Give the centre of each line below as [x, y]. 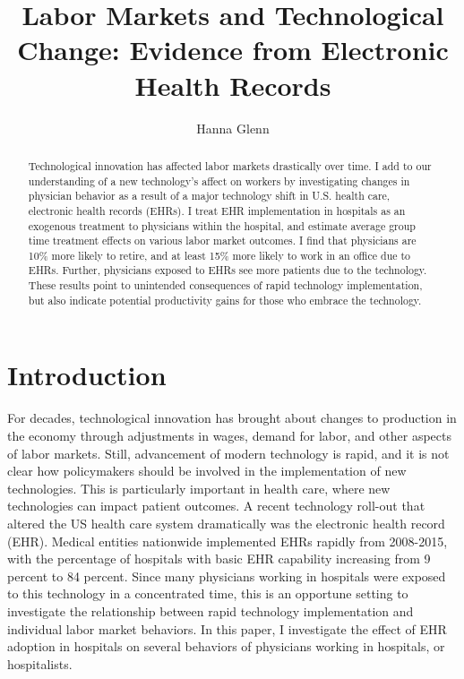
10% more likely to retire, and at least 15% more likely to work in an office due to [219, 255]
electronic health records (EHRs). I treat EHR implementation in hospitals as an [217, 210]
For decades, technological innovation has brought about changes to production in [232, 418]
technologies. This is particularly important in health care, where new [199, 488]
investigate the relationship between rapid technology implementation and [211, 610]
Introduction [87, 375]
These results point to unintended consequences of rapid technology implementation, [225, 285]
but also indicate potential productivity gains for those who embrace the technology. [225, 300]
